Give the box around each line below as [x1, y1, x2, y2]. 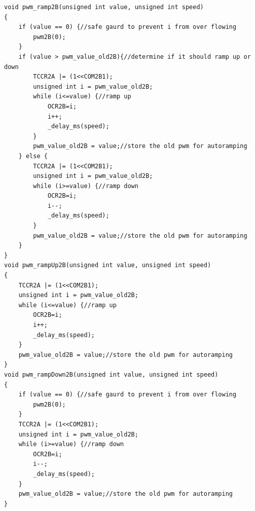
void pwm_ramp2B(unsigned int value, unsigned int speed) [4, 4, 204, 11]
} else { [18, 152, 48, 160]
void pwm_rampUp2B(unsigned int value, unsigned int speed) [4, 262, 211, 269]
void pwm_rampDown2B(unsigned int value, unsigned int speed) [4, 371, 218, 378]
